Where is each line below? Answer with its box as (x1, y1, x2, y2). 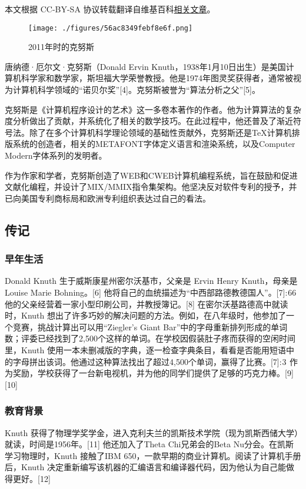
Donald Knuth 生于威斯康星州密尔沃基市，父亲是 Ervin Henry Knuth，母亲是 (5, 274, 298, 287)
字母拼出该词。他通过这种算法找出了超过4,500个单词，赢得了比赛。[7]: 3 (12, 355, 287, 367)
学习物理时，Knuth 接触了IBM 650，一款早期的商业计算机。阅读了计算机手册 (5, 449, 301, 461)
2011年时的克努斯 (28, 41, 94, 53)
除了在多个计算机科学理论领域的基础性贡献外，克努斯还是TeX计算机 (29, 126, 292, 138)
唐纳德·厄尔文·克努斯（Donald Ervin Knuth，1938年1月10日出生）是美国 (5, 60, 286, 72)
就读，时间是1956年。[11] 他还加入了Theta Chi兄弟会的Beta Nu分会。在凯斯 (5, 438, 294, 450)
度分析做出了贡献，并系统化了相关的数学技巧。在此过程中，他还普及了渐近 (5, 115, 293, 127)
